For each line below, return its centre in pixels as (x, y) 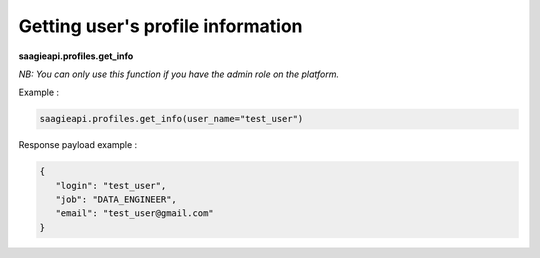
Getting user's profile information (161, 26)
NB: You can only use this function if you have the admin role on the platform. (179, 74)
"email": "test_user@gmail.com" (134, 213)
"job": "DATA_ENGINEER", (116, 199)
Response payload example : (78, 145)
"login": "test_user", (111, 185)
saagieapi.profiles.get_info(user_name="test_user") (171, 119)
